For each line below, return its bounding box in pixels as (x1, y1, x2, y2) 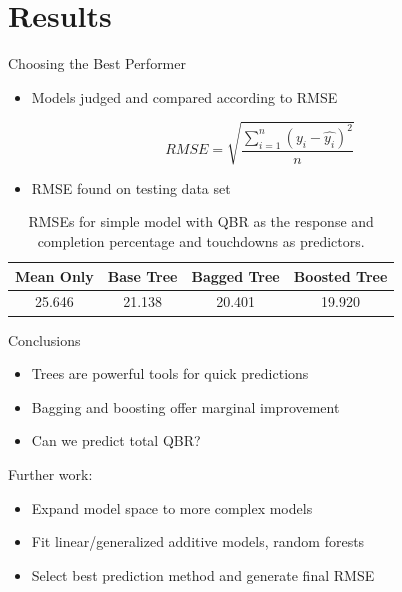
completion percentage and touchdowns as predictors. (37, 231, 365, 252)
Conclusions (8, 329, 81, 350)
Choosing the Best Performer (8, 53, 186, 74)
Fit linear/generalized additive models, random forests (31, 531, 365, 552)
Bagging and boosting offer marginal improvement (31, 396, 340, 417)
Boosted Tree (293, 265, 388, 286)
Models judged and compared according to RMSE (31, 86, 338, 107)
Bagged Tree (191, 265, 280, 286)
